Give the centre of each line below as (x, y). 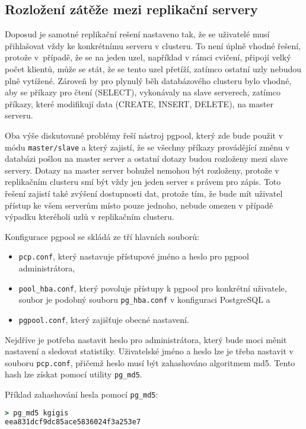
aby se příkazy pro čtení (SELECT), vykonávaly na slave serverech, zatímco (143, 92)
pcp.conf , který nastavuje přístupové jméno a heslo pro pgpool (134, 256)
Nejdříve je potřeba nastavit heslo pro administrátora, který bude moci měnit (146, 339)
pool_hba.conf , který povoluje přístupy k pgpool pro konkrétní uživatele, (153, 288)
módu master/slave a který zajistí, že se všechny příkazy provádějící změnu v (147, 147)
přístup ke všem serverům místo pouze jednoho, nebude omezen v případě (139, 205)
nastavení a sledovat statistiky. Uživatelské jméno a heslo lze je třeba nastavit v (149, 351)
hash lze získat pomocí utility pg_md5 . (74, 374)
